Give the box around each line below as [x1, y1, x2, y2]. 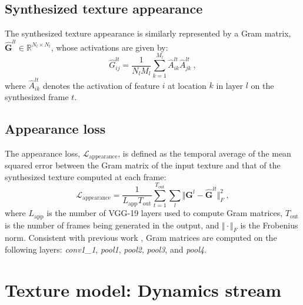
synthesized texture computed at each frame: [5, 170, 167, 183]
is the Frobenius [240, 218, 298, 231]
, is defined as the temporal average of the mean [118, 147, 291, 159]
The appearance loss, [5, 147, 81, 159]
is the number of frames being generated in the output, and [5, 218, 219, 231]
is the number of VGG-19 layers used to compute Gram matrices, [46, 207, 283, 219]
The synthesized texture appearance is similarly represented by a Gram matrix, [5, 27, 291, 39]
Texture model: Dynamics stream [5, 277, 282, 301]
